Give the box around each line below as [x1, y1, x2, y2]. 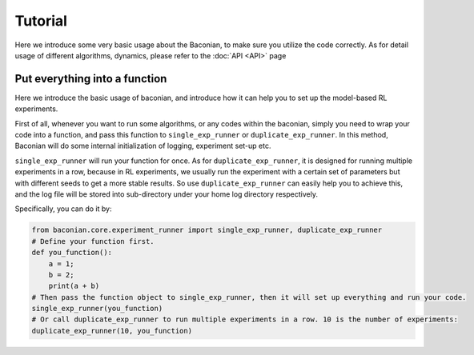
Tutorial [14, 12, 68, 30]
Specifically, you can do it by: [14, 204, 112, 213]
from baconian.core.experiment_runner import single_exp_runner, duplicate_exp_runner [31, 225, 383, 235]
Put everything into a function [14, 72, 167, 86]
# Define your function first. [31, 237, 155, 245]
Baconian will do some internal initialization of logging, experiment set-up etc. [14, 141, 271, 151]
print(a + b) [48, 281, 100, 291]
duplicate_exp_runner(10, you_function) [31, 326, 192, 335]
